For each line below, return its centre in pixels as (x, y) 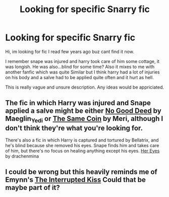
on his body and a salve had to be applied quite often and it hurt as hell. (79, 77)
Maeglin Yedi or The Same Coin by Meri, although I (84, 119)
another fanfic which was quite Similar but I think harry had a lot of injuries (82, 72)
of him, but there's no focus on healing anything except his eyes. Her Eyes (82, 151)
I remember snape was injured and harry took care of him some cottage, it (82, 61)
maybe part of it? (33, 188)
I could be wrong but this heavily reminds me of (81, 172)
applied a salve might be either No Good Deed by (83, 111)
